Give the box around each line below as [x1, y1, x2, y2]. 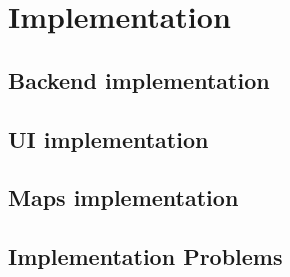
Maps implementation [8, 182, 239, 213]
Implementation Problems [8, 241, 283, 272]
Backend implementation [8, 64, 270, 95]
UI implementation [8, 123, 209, 154]
